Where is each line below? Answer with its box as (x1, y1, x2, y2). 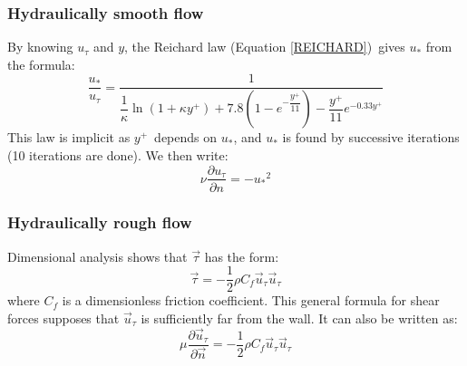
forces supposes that (7, 309, 120, 328)
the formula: (7, 54, 75, 73)
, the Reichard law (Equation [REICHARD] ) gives (124, 37, 405, 56)
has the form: (204, 246, 279, 265)
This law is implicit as (7, 128, 131, 147)
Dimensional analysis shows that (7, 246, 188, 265)
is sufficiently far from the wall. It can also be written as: (141, 309, 458, 328)
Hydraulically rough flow (7, 211, 192, 234)
